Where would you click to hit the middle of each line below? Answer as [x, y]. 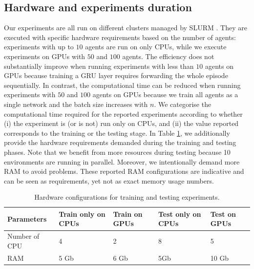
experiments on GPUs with [45, 56]
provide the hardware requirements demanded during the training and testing [120, 142]
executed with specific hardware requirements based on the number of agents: [120, 37]
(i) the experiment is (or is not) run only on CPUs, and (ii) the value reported [121, 123]
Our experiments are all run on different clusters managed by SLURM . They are [126, 28]
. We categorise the [183, 104]
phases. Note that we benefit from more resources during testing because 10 [117, 152]
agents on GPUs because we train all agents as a [165, 94]
